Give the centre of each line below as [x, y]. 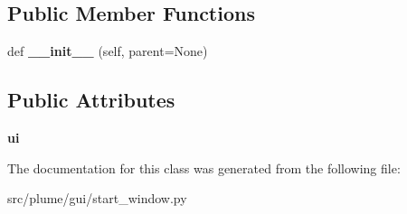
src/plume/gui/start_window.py [97, 198]
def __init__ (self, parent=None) [108, 51]
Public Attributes [91, 100]
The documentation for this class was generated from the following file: [204, 167]
